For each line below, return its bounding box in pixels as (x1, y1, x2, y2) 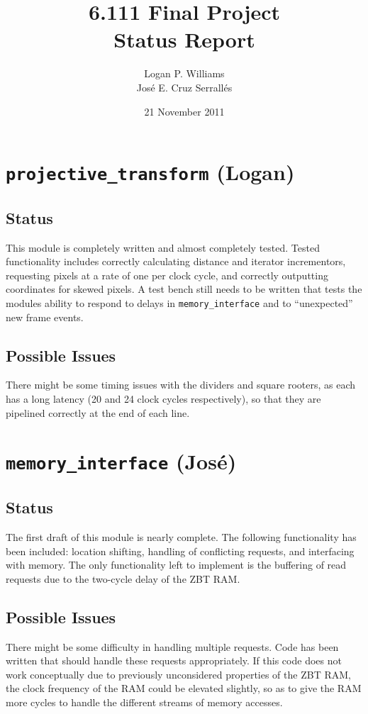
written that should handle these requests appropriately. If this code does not (6, 653, 342, 668)
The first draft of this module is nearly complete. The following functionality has (6, 529, 357, 544)
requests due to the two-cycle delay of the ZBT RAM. (6, 571, 240, 586)
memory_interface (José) (6, 447, 237, 476)
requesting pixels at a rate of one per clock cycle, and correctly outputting (6, 267, 328, 282)
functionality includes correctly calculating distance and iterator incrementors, (6, 254, 346, 269)
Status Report (113, 25, 255, 54)
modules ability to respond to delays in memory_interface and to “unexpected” (6, 295, 353, 310)
